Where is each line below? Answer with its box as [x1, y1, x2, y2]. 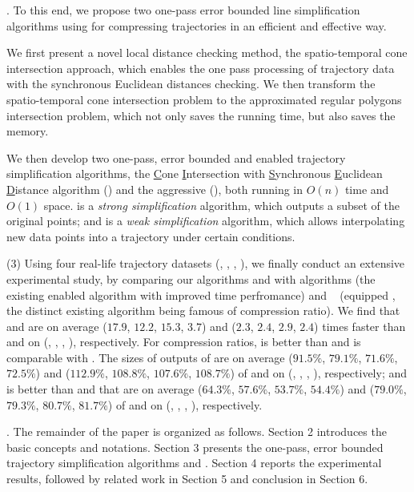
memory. [6, 123, 49, 139]
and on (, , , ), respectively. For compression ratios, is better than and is [6, 333, 361, 350]
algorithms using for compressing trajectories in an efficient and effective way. [6, 17, 387, 34]
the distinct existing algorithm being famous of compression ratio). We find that [6, 302, 400, 319]
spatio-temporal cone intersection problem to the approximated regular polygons [6, 91, 402, 107]
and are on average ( [6, 317, 107, 334]
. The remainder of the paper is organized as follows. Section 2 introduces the [6, 423, 387, 440]
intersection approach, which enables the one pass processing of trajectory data [6, 59, 395, 76]
